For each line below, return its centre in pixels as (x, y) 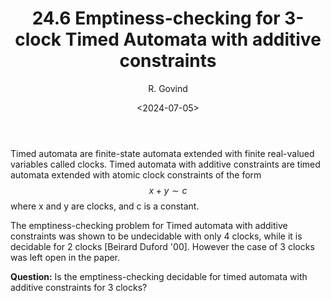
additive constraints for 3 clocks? (79, 287)
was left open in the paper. (65, 257)
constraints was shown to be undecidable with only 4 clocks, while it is (156, 236)
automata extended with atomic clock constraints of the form (136, 174)
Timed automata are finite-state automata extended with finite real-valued (162, 153)
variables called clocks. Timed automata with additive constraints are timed (165, 164)
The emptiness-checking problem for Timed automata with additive (149, 225)
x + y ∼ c (168, 190)
